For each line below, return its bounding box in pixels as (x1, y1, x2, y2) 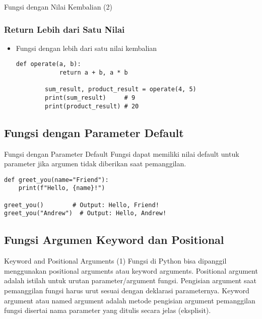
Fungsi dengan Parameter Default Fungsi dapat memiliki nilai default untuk (4, 148, 239, 159)
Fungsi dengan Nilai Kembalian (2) (4, 2, 112, 12)
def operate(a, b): (16, 60, 81, 68)
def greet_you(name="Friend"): (4, 176, 109, 183)
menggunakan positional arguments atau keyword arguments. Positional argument (4, 265, 258, 276)
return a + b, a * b (59, 69, 128, 77)
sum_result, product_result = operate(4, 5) (45, 86, 196, 93)
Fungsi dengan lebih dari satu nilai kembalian (16, 42, 157, 53)
